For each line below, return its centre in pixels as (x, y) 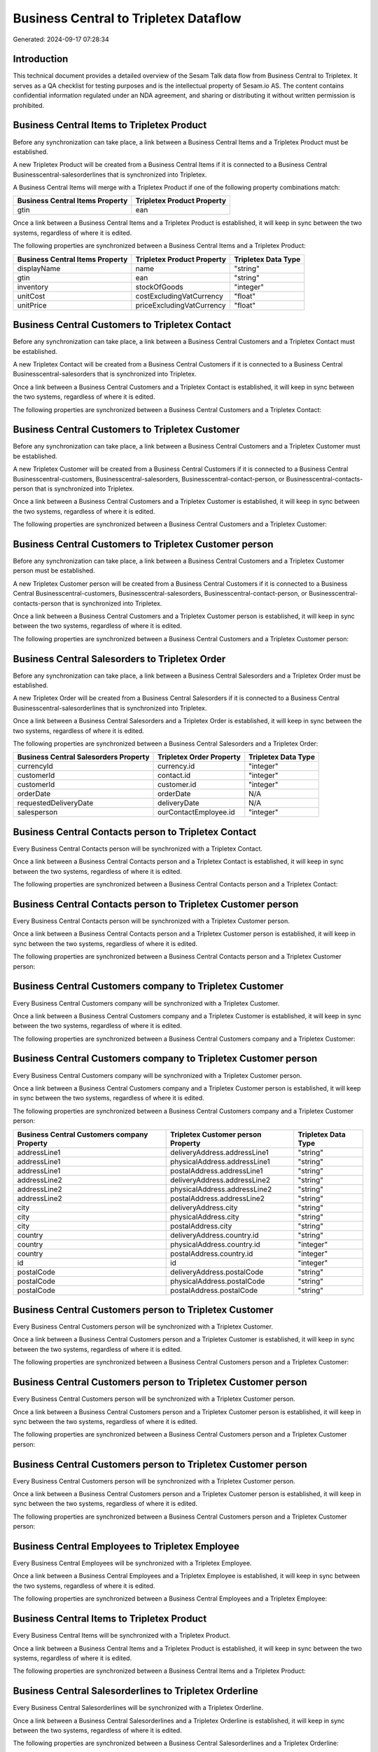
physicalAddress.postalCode (218, 1281)
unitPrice (32, 305)
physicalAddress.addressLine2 (221, 1189)
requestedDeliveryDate (55, 803)
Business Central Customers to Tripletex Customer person (143, 544)
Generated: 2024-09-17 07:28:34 (61, 39)
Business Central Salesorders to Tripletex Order (119, 659)
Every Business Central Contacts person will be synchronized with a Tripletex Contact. (138, 849)
